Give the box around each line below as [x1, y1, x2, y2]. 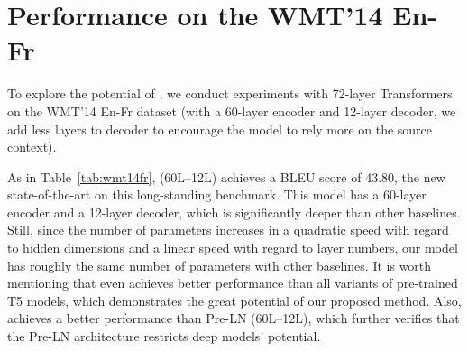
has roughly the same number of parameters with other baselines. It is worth [7, 255, 432, 274]
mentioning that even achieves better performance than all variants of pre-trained [7, 273, 458, 292]
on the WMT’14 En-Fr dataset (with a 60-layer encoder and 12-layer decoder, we [7, 101, 456, 120]
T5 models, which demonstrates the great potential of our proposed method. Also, [7, 291, 462, 309]
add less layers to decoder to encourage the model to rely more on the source [7, 119, 433, 138]
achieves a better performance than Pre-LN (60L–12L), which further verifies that [7, 309, 460, 328]
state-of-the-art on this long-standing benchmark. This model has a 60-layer [7, 185, 427, 204]
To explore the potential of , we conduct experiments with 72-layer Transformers [7, 84, 453, 103]
